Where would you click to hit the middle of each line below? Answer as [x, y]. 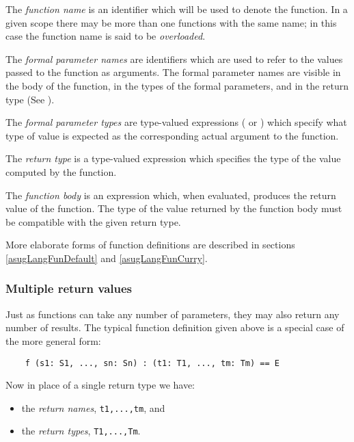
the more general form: [53, 340]
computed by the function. [61, 171]
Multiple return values [69, 288]
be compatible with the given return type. [93, 221]
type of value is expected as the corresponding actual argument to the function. [172, 135]
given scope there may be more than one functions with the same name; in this [171, 22]
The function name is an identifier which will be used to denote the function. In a [177, 9]
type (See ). [30, 99]
